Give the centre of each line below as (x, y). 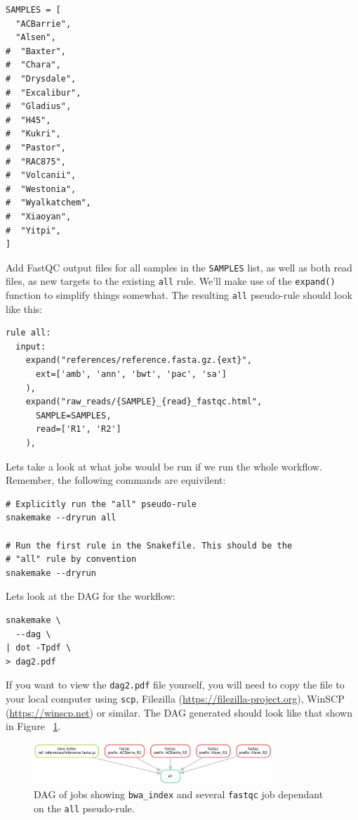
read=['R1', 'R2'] (78, 429)
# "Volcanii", (41, 175)
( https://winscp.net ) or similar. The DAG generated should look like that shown (179, 712)
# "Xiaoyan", (39, 216)
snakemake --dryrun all (61, 518)
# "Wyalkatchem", (48, 203)
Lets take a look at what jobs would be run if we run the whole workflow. (164, 466)
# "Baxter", (36, 51)
